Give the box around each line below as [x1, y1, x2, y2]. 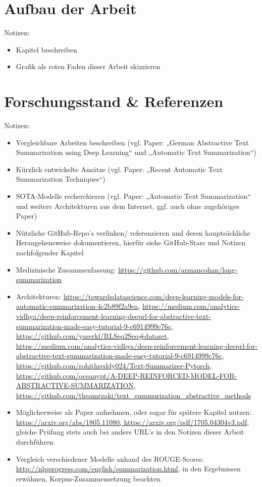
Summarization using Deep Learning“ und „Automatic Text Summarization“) [16, 147, 256, 157]
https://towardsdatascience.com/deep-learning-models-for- [63, 291, 244, 301]
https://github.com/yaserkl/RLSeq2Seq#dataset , [16, 331, 169, 341]
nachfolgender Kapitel [16, 247, 84, 257]
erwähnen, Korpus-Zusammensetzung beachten [16, 473, 161, 483]
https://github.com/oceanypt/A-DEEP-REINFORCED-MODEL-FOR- [16, 370, 237, 381]
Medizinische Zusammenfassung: [16, 264, 116, 275]
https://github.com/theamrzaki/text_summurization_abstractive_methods [16, 390, 251, 400]
